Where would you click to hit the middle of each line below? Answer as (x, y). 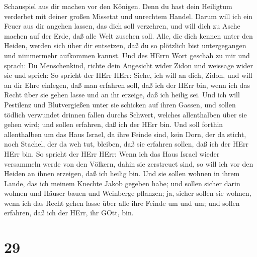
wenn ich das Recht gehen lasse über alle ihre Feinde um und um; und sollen (122, 203)
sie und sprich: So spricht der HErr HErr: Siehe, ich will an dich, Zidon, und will (128, 75)
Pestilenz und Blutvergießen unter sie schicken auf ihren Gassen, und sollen (120, 104)
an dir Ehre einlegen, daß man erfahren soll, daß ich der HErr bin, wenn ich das (127, 85)
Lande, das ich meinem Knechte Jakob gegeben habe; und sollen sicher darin (122, 183)
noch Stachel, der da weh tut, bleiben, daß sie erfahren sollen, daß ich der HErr (126, 144)
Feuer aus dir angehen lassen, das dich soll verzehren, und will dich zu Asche (122, 26)
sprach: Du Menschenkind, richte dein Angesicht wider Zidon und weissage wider (129, 65)
